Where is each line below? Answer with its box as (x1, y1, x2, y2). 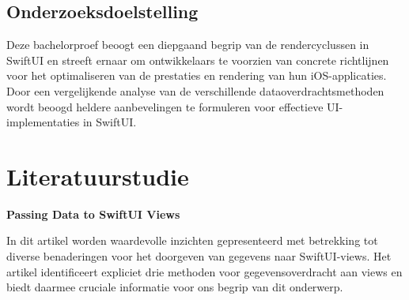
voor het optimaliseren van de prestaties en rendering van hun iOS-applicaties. (6, 67, 387, 84)
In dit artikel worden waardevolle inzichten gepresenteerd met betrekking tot (6, 232, 378, 249)
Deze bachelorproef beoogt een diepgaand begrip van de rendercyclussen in (6, 36, 369, 53)
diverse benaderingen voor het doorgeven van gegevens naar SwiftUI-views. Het (6, 248, 392, 264)
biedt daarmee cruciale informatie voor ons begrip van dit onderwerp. (6, 279, 343, 295)
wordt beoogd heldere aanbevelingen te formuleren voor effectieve (6, 98, 324, 114)
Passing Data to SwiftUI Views (6, 205, 180, 222)
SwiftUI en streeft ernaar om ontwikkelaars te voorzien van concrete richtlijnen (6, 51, 389, 68)
